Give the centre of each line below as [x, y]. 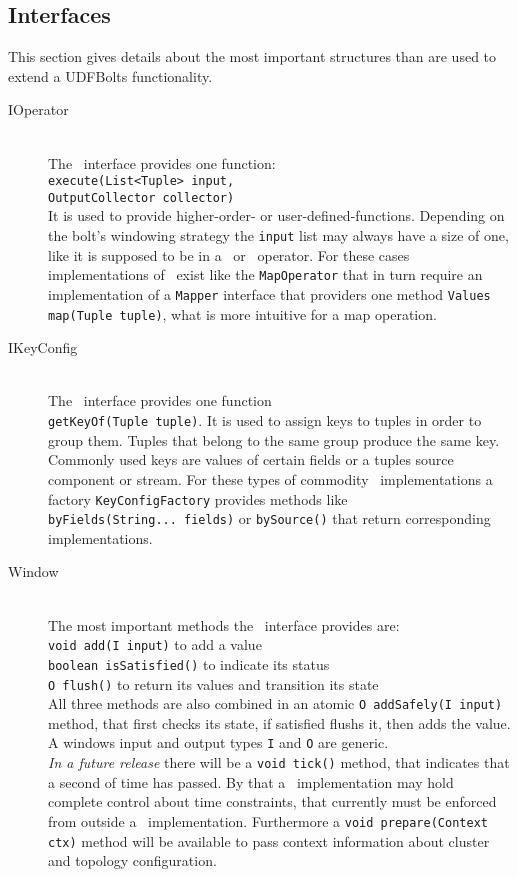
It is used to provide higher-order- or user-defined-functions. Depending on [276, 215]
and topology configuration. [132, 860]
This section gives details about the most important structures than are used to [252, 56]
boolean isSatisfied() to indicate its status [189, 663]
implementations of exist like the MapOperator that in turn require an [265, 274]
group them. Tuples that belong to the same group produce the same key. [274, 439]
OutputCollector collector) [141, 197]
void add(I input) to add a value [155, 644]
